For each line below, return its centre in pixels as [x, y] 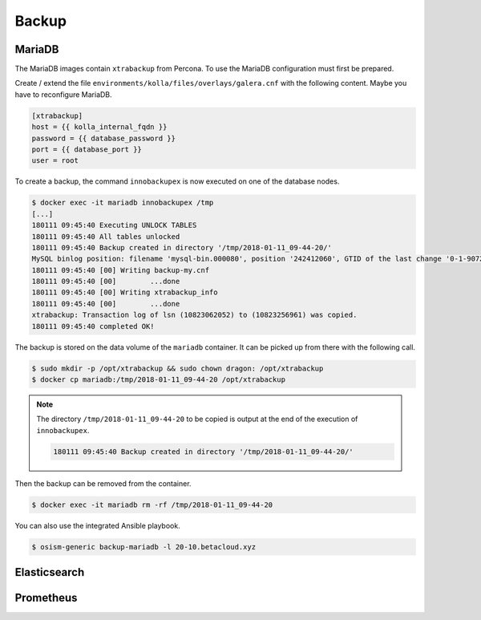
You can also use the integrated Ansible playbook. [97, 525]
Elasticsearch [50, 572]
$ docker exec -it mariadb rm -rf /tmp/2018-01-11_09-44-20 [152, 505]
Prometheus [46, 598]
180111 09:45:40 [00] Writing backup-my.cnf [121, 270]
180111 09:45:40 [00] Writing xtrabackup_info [125, 292]
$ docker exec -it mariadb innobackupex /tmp [123, 203]
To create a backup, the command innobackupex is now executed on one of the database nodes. [177, 181]
